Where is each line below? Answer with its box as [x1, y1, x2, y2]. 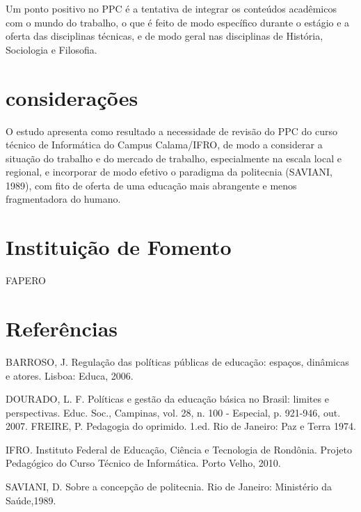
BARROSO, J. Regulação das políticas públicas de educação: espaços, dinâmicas [6, 354, 349, 369]
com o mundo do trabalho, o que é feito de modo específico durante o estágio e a [6, 15, 350, 29]
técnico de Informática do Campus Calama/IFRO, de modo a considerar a [6, 137, 323, 152]
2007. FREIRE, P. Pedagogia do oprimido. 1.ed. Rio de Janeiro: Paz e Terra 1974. [6, 419, 356, 433]
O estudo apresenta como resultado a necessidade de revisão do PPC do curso [6, 123, 338, 138]
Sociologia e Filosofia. [6, 42, 97, 56]
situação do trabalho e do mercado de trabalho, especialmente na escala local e [6, 150, 342, 165]
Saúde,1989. [6, 492, 56, 507]
